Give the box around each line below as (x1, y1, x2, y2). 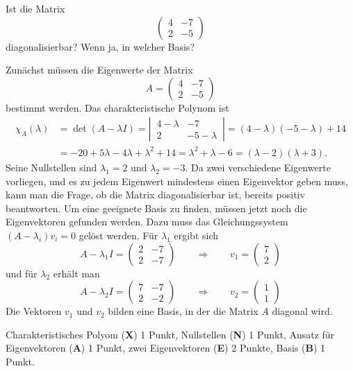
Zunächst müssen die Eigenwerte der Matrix (6, 62, 193, 77)
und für (6, 266, 38, 280)
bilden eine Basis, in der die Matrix (108, 304, 258, 318)
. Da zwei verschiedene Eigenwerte (185, 159, 331, 174)
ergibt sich (174, 227, 219, 242)
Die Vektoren (6, 304, 62, 318)
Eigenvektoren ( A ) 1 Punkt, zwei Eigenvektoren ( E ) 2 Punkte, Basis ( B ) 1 (6, 340, 326, 355)
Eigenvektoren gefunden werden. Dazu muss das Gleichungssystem (6, 214, 288, 229)
